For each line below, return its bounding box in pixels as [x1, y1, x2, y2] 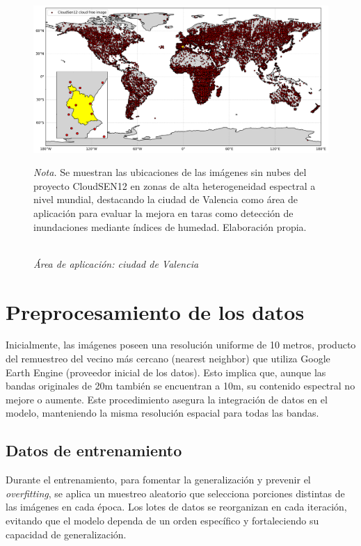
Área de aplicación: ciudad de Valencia [33, 256, 199, 271]
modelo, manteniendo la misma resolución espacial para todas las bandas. [6, 406, 319, 420]
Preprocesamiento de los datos [6, 297, 305, 326]
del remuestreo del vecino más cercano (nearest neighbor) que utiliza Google [6, 351, 330, 366]
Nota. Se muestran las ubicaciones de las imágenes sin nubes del [33, 165, 307, 179]
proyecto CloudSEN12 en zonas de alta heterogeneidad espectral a [33, 178, 316, 193]
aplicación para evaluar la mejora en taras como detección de [33, 205, 294, 220]
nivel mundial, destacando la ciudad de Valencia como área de [33, 192, 298, 207]
